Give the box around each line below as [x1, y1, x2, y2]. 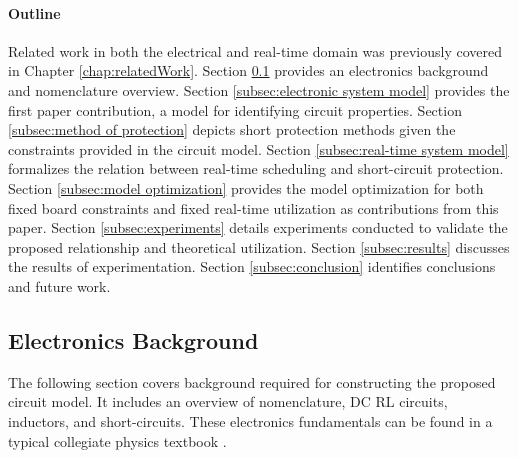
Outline [8, 2, 61, 23]
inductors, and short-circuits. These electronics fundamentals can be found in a [8, 410, 493, 431]
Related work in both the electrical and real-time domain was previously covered [8, 40, 503, 61]
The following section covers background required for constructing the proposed [8, 371, 496, 392]
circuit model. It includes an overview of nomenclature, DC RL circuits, [8, 391, 448, 412]
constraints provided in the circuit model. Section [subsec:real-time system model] [8, 138, 509, 159]
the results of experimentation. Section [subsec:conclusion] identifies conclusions [8, 256, 496, 277]
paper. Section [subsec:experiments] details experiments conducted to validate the [8, 217, 508, 238]
